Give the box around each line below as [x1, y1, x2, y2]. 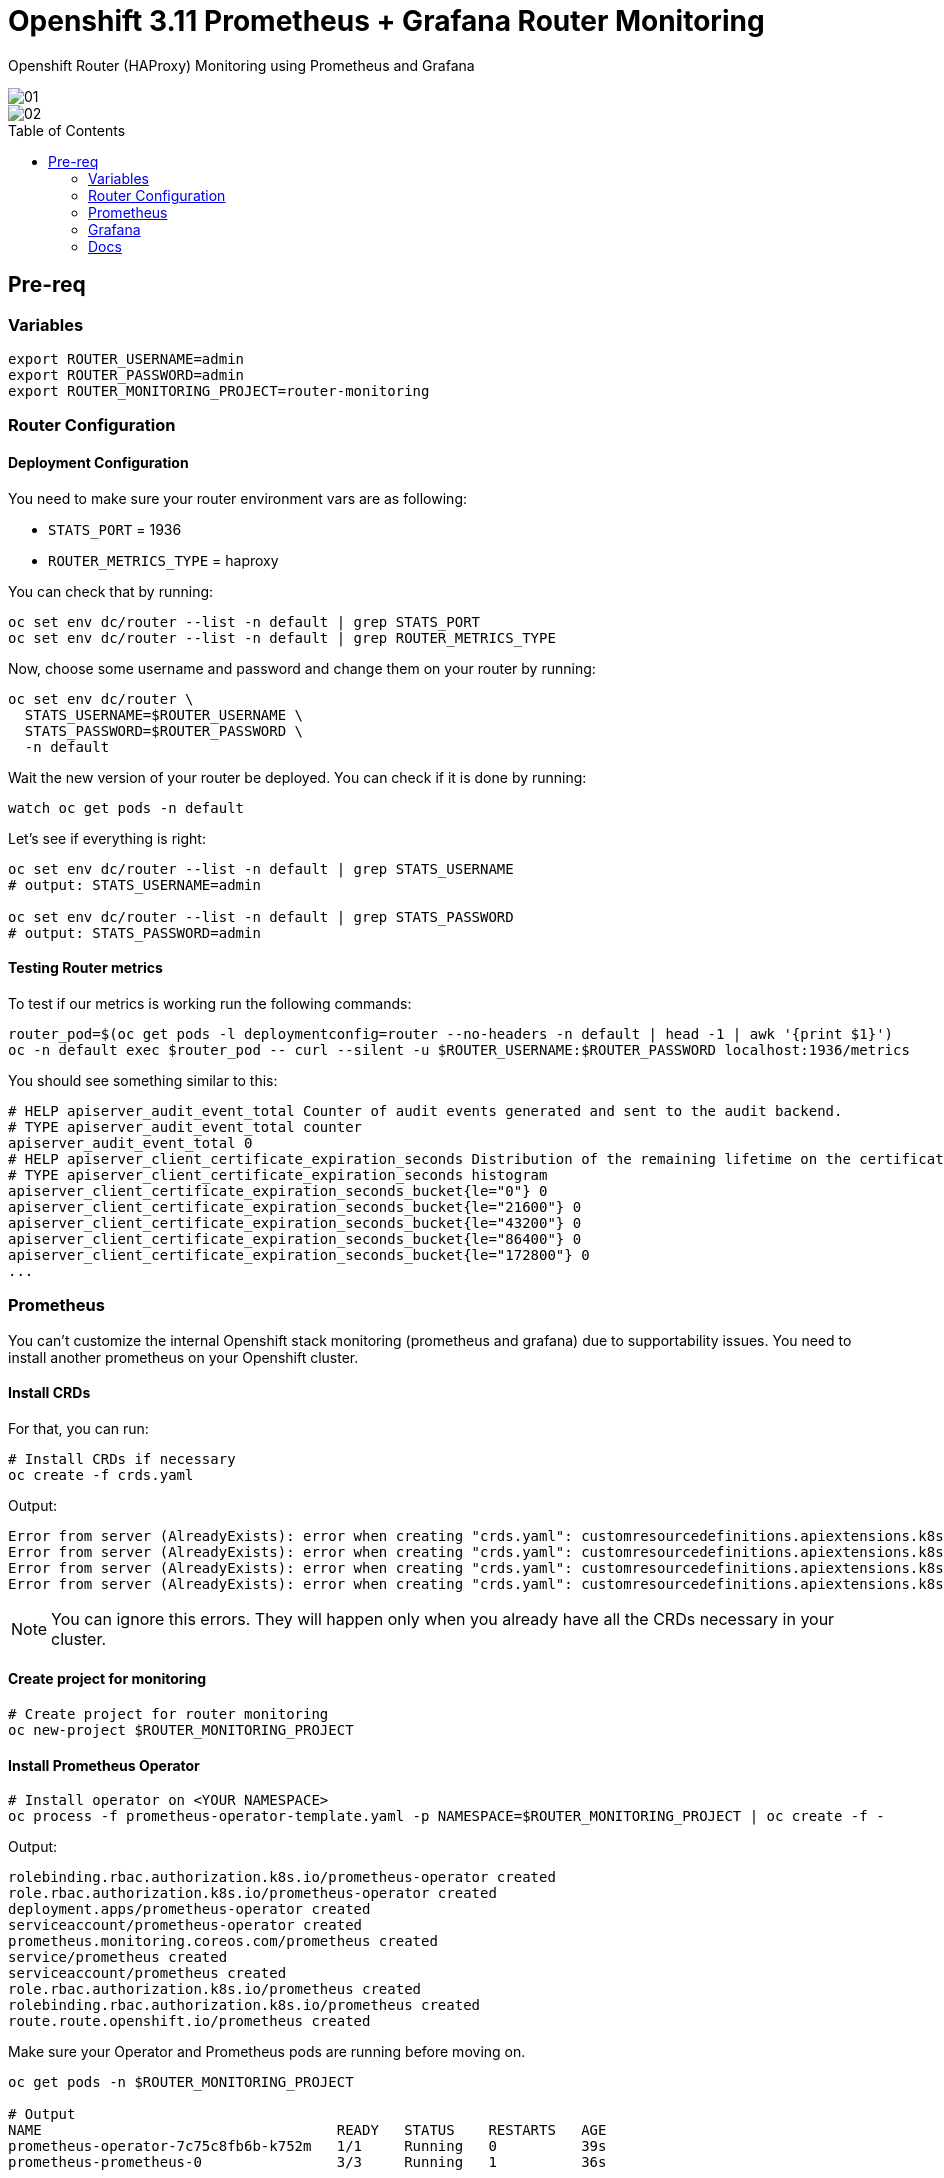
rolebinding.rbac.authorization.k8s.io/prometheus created [8, 1997, 481, 2014]
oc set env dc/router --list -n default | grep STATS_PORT [8, 613, 481, 630]
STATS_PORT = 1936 [48, 520, 182, 538]
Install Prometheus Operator [8, 1756, 200, 1774]
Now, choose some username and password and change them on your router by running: [8, 659, 596, 677]
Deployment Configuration [8, 453, 189, 471]
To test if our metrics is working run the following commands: [8, 994, 412, 1012]
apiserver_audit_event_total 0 [8, 1134, 253, 1151]
